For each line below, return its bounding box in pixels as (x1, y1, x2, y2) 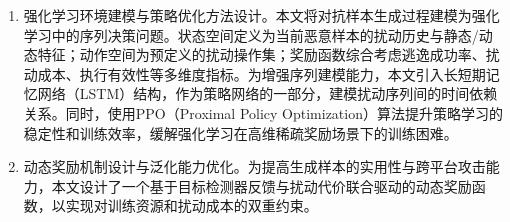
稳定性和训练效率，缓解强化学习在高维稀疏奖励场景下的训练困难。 (23, 122, 458, 143)
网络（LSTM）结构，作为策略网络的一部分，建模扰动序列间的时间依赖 (37, 83, 498, 104)
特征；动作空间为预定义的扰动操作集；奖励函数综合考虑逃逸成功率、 (37, 44, 486, 65)
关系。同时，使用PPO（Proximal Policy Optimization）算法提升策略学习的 (23, 102, 503, 123)
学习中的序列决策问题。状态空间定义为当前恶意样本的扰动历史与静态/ (23, 24, 479, 45)
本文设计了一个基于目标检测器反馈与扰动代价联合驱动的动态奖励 (51, 175, 472, 196)
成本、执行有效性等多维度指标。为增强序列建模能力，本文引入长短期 (37, 63, 486, 84)
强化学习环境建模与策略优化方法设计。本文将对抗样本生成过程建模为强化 (23, 5, 500, 25)
